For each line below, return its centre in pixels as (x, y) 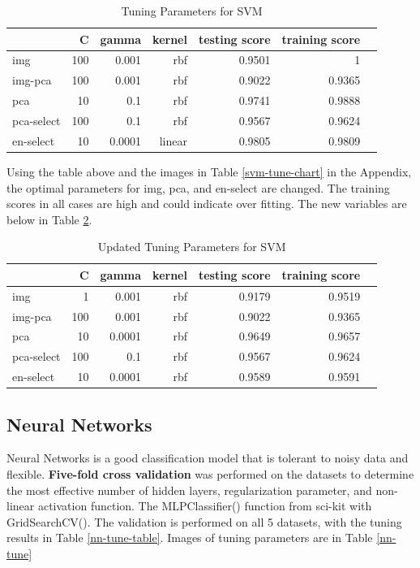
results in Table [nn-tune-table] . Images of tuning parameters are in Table (190, 538)
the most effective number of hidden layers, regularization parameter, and (189, 490)
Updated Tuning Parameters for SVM (192, 247)
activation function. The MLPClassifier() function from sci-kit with (205, 506)
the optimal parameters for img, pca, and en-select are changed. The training (198, 187)
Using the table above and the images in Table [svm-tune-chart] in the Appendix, (209, 171)
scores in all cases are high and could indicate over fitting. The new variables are (207, 204)
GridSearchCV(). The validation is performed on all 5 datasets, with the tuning (204, 521)
